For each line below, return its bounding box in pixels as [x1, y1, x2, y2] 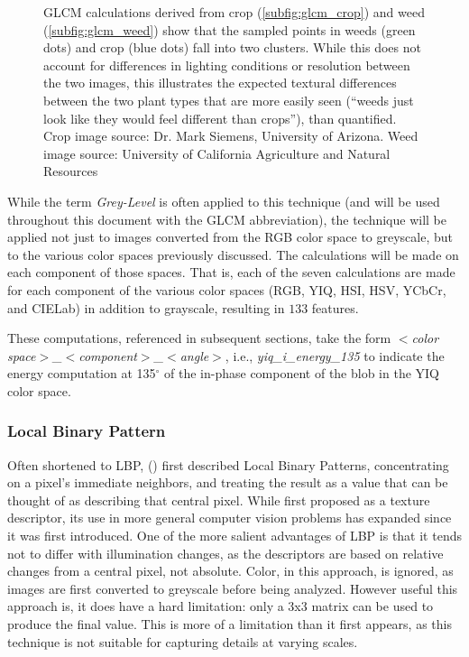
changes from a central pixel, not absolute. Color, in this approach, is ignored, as [7, 561, 454, 580]
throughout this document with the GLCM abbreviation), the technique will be [7, 209, 447, 228]
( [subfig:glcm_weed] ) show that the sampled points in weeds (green [43, 20, 416, 39]
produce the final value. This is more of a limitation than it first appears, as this [7, 615, 452, 634]
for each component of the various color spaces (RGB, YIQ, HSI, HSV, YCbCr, [7, 280, 446, 299]
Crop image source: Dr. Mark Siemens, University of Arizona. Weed [43, 126, 418, 145]
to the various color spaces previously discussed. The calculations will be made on [7, 245, 459, 264]
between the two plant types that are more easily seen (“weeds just [43, 90, 414, 109]
